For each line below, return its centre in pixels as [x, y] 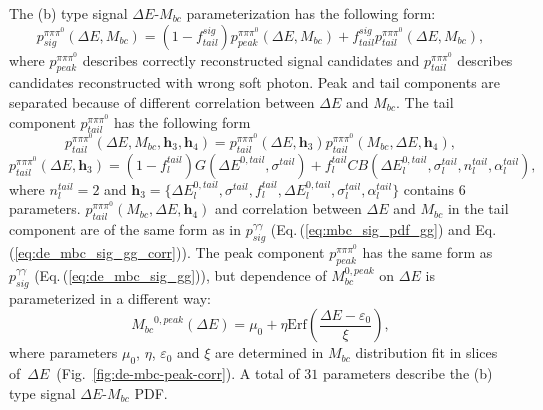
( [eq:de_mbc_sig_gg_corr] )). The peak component [167, 251]
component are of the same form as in [125, 229]
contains [429, 188]
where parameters [63, 352]
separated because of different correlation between [162, 101]
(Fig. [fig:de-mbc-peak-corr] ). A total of [178, 372]
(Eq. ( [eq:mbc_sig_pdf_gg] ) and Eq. [383, 229]
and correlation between [288, 208]
